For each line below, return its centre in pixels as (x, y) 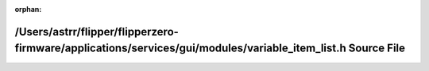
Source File (377, 49)
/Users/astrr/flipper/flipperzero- (97, 32)
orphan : (28, 9)
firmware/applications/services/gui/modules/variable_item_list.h (181, 49)
